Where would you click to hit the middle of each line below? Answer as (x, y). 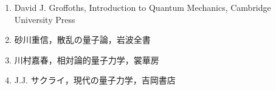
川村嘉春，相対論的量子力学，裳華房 (87, 59)
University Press (45, 19)
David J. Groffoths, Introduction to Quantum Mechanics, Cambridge (143, 7)
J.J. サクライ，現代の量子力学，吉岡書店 (95, 80)
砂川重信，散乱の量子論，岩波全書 (82, 40)
